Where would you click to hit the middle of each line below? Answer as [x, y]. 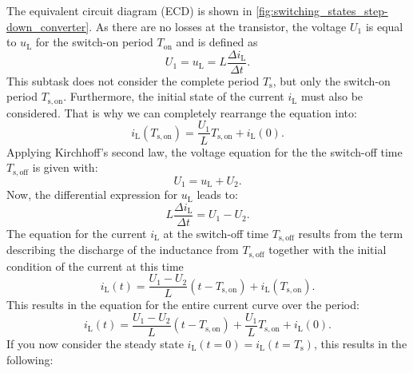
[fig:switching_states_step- [322, 10]
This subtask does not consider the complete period [133, 80]
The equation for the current [77, 233]
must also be [332, 96]
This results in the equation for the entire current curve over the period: [183, 305]
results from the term [351, 233]
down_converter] [48, 26]
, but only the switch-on [332, 80]
